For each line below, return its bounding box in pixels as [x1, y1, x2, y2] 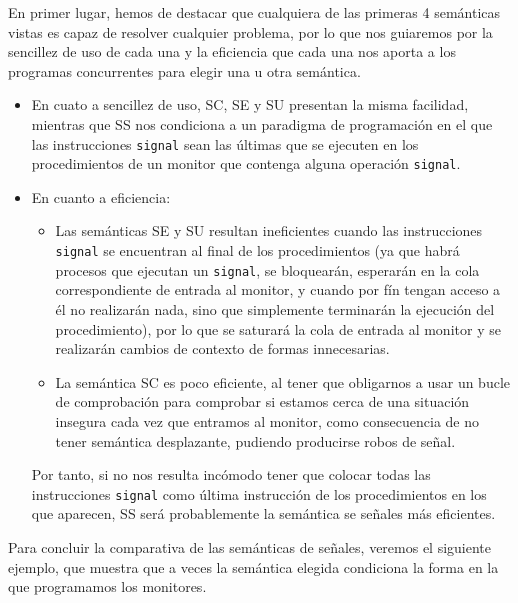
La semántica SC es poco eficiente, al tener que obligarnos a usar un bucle [55, 371, 511, 392]
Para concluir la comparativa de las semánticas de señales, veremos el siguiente [8, 536, 492, 557]
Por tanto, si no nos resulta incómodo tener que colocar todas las [31, 464, 431, 485]
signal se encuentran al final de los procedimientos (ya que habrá [55, 240, 460, 261]
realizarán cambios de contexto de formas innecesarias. [55, 338, 390, 359]
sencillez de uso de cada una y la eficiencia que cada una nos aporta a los [8, 41, 456, 62]
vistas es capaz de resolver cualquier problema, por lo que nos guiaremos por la [8, 21, 493, 42]
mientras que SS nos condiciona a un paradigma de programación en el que [31, 113, 493, 134]
